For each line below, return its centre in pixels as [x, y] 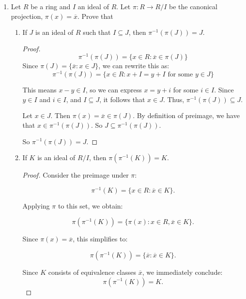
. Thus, [174, 99]
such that [97, 32]
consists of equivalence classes [92, 272]
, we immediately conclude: [182, 272]
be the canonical [193, 6]
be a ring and [51, 6]
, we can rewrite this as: [134, 66]
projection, [27, 16]
